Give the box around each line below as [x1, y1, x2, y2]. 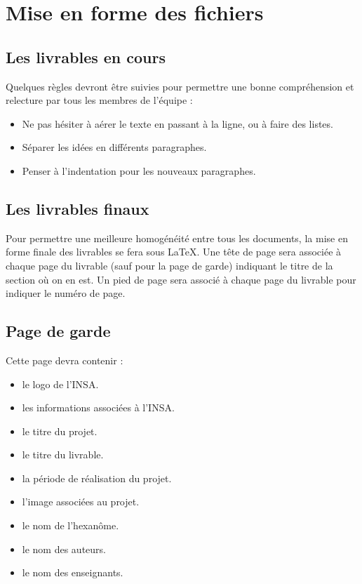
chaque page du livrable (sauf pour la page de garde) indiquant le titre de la [6, 258, 333, 272]
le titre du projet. [22, 423, 98, 438]
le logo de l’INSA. [22, 376, 99, 391]
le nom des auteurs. [22, 541, 106, 556]
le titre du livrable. [22, 447, 104, 462]
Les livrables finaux [6, 197, 149, 219]
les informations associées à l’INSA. [22, 400, 175, 415]
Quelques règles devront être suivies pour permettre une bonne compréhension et [6, 79, 354, 93]
